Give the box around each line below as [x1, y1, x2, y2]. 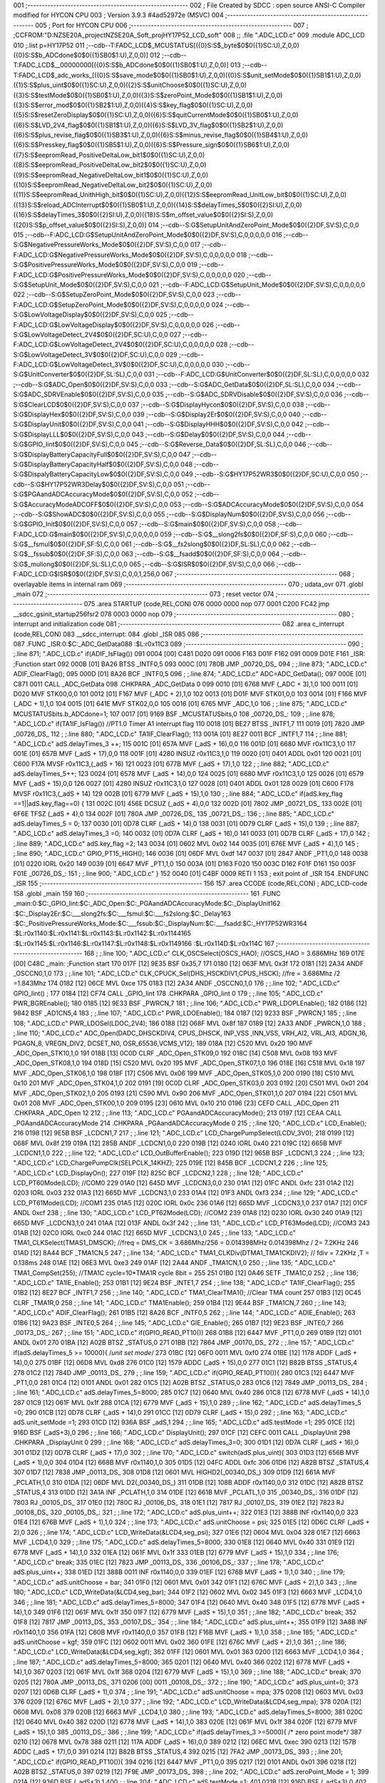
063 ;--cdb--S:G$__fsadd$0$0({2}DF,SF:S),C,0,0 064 [121, 550, 280, 558]
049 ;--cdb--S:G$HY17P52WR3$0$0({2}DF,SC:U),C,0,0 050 [180, 470, 359, 479]
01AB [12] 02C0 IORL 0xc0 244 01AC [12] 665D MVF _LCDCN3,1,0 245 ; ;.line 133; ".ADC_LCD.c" [13, 1229, 296, 1237]
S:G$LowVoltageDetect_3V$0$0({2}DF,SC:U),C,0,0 [13, 350, 164, 359]
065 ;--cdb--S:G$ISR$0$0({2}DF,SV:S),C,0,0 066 [129, 560, 275, 568]
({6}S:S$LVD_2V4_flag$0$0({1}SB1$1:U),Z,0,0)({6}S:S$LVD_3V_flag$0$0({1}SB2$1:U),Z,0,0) [13, 121, 284, 129]
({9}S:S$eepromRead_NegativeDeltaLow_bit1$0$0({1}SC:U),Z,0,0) [13, 170, 209, 179]
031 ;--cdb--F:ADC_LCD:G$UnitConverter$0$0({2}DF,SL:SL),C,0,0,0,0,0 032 [143, 370, 370, 379]
